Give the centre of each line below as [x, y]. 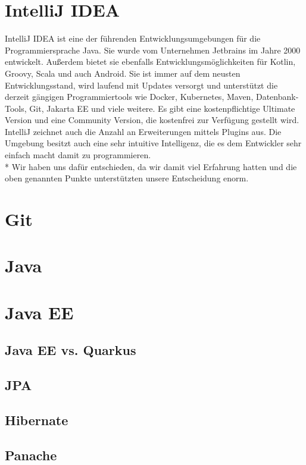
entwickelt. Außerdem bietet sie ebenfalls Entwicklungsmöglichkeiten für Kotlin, [150, 62]
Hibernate [37, 420]
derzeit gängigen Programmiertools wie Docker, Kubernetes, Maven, [129, 97]
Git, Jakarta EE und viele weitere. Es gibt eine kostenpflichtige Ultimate [162, 108]
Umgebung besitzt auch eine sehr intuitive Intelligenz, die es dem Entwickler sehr [153, 143]
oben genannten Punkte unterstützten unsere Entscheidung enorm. [127, 178]
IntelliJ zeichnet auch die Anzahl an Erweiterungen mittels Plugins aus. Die [143, 131]
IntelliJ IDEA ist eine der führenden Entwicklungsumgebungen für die [133, 38]
